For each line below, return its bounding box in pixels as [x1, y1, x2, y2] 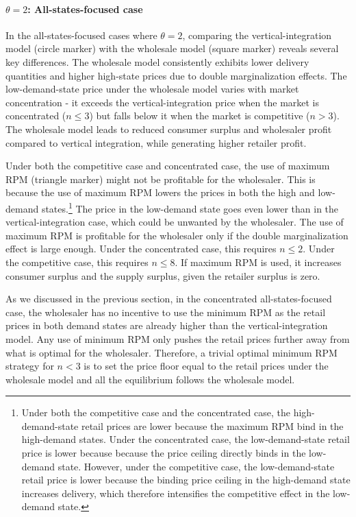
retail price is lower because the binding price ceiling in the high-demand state [21, 472, 351, 487]
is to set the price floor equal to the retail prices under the [84, 359, 329, 373]
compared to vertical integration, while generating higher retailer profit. [5, 135, 307, 149]
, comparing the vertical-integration [182, 27, 332, 42]
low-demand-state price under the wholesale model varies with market [5, 82, 299, 96]
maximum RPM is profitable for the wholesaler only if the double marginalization [5, 228, 348, 242]
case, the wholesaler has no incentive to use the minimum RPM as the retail [5, 304, 326, 319]
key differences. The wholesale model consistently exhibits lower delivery [5, 54, 309, 69]
